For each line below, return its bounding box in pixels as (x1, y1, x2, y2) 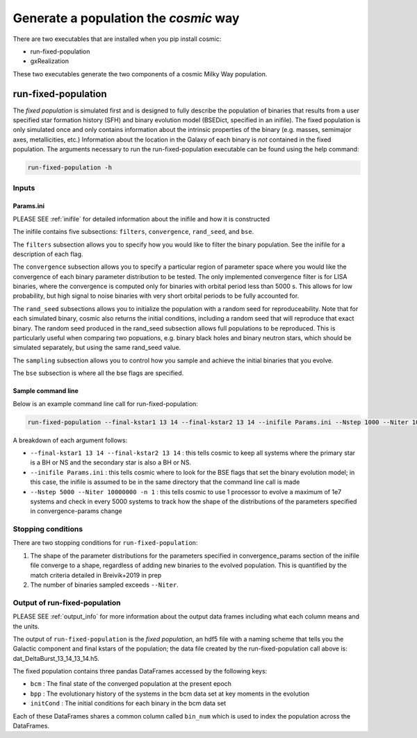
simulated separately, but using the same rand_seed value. (13, 344, 181, 352)
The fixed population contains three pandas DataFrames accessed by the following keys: (13, 667, 268, 676)
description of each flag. (13, 250, 83, 258)
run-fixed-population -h (27, 164, 113, 171)
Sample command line (13, 387, 79, 395)
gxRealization (30, 57, 69, 65)
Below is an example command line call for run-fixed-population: (13, 399, 198, 408)
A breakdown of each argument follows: (13, 436, 128, 444)
